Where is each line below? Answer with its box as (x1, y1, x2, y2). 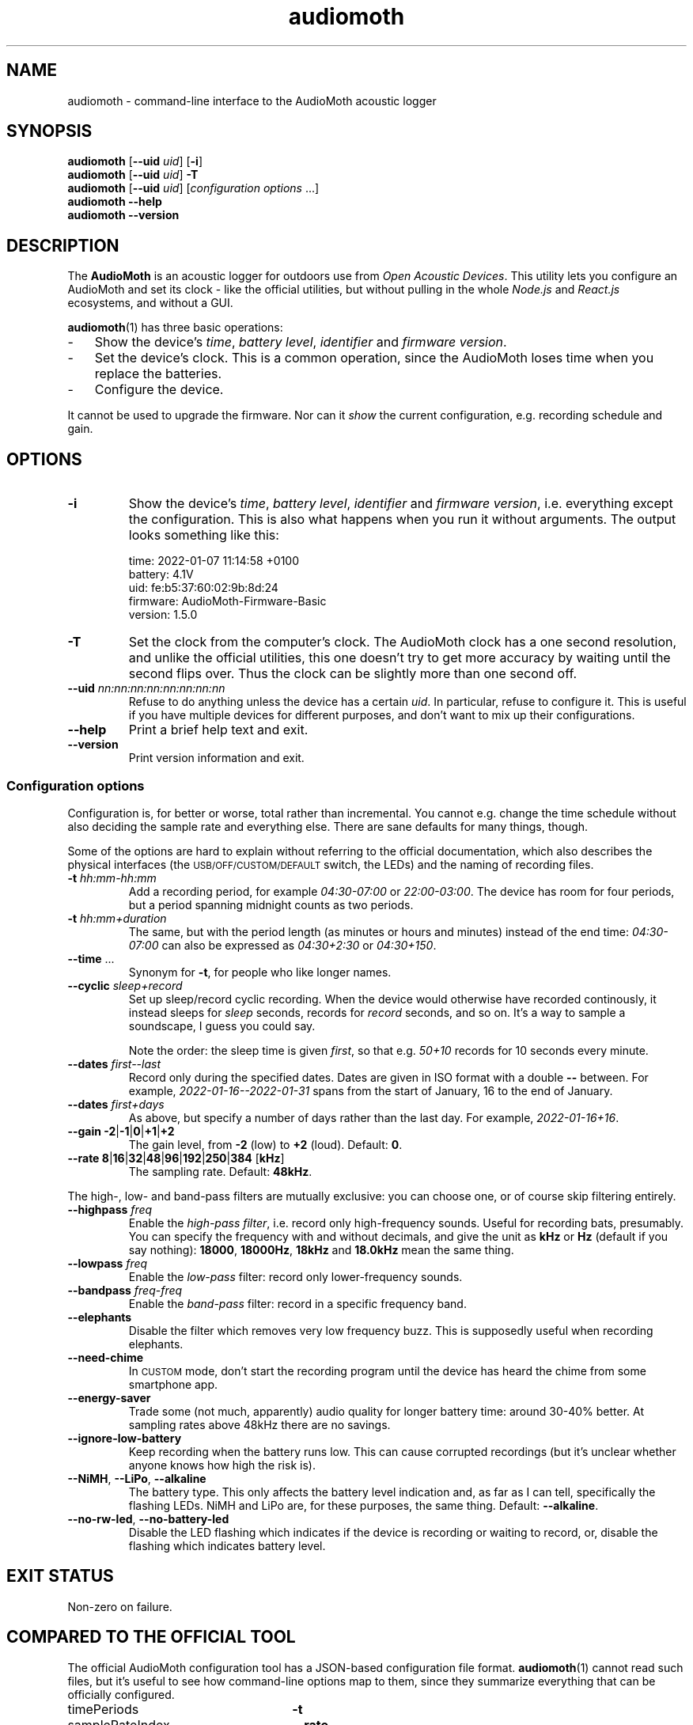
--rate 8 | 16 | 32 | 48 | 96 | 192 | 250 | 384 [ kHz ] (67, 1151, 285, 1165)
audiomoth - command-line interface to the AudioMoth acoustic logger (67, 93, 437, 108)
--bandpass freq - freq (67, 1283, 183, 1297)
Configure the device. (94, 381, 224, 398)
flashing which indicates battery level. (128, 1538, 326, 1552)
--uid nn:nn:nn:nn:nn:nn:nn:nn (67, 681, 225, 696)
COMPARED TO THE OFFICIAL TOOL (6, 1627, 296, 1647)
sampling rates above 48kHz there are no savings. (128, 1417, 391, 1431)
